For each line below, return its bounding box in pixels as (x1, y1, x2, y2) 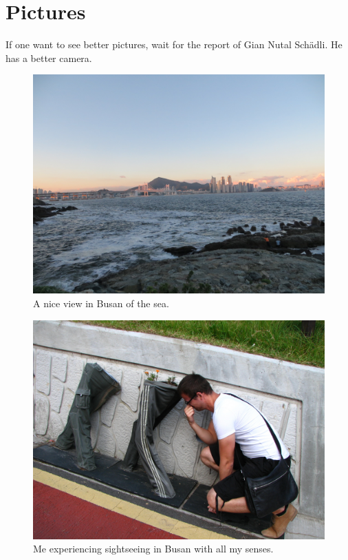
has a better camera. (6, 50, 92, 65)
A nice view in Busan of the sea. (33, 295, 169, 310)
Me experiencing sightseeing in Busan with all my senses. (33, 541, 274, 556)
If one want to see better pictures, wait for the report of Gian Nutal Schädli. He (6, 37, 342, 52)
